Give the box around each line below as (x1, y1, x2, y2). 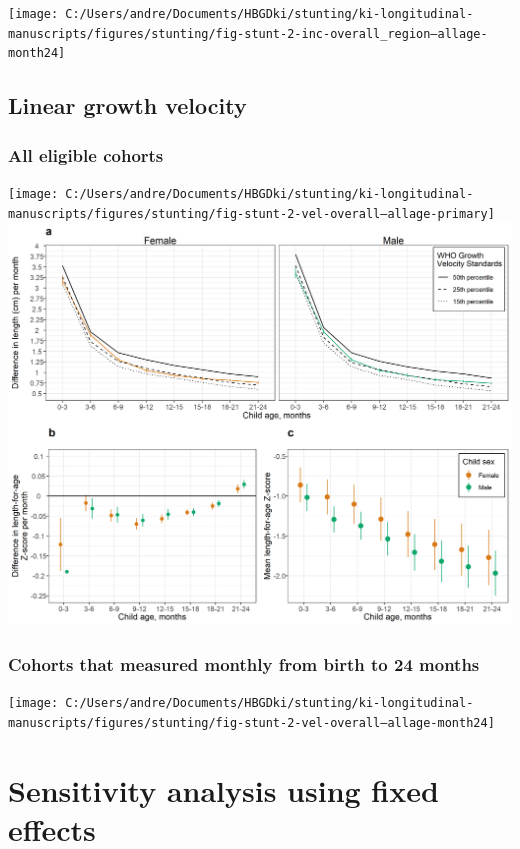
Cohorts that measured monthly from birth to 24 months (8, 651, 480, 676)
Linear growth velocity (8, 90, 247, 121)
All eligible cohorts (8, 142, 164, 167)
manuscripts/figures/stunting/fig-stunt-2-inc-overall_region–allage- (8, 26, 488, 41)
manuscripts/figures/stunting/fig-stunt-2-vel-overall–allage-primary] (8, 206, 495, 221)
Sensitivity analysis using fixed (8, 769, 439, 810)
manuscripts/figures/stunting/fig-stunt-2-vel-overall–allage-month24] (8, 715, 495, 730)
